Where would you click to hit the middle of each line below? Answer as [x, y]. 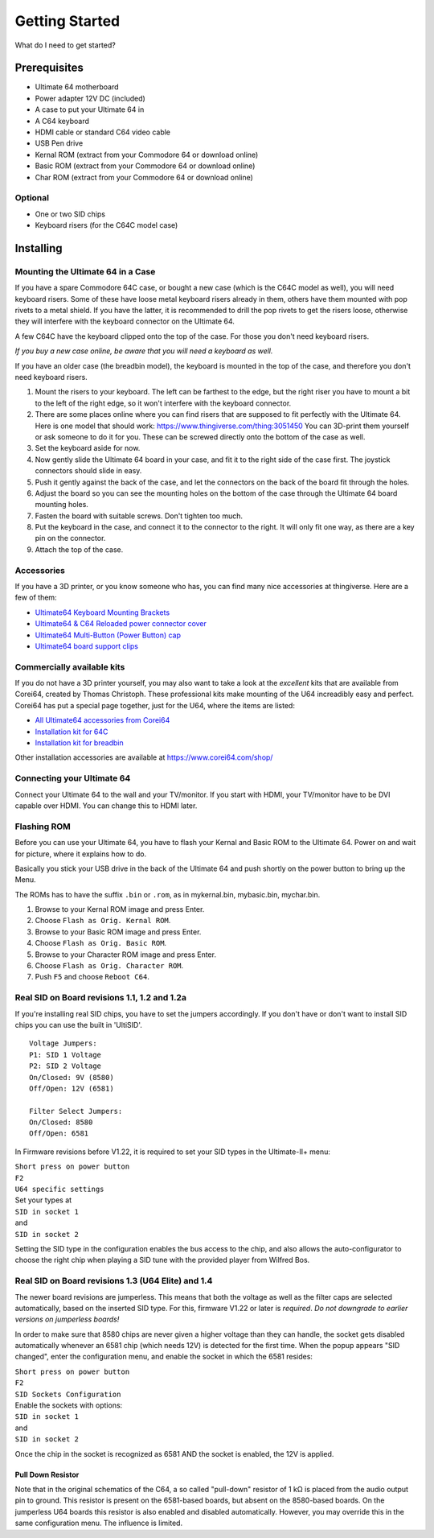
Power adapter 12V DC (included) [90, 98]
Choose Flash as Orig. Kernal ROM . [103, 921]
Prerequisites [49, 68]
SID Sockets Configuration [68, 1394]
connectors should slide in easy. [88, 471]
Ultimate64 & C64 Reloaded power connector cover [121, 624]
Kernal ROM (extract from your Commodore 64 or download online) [147, 155]
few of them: [36, 598]
